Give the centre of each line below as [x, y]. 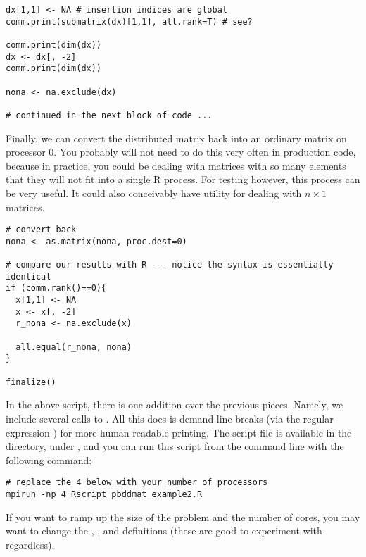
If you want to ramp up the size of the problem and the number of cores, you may [183, 517]
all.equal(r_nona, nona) [74, 347]
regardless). [30, 544]
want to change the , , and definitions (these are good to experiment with [164, 531]
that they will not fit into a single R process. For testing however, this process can [183, 179]
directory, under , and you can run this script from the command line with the [175, 446]
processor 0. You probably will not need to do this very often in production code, [181, 152]
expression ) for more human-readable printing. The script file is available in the [179, 432]
